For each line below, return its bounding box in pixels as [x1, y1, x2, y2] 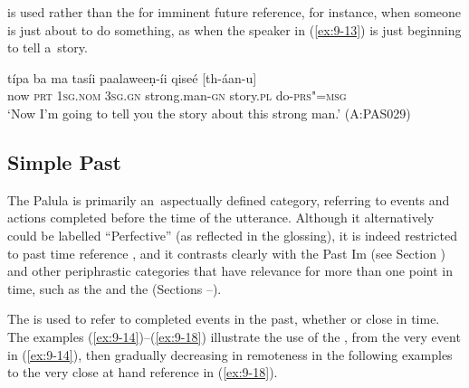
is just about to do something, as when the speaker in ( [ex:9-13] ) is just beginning [7, 20, 462, 39]
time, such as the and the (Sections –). [7, 279, 222, 298]
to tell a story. [7, 38, 88, 57]
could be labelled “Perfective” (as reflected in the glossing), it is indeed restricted [7, 225, 457, 244]
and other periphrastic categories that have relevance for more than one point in [7, 261, 453, 280]
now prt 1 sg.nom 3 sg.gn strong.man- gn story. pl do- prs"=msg [7, 86, 347, 105]
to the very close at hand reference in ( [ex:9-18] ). [7, 363, 278, 382]
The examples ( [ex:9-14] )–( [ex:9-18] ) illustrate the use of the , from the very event [7, 326, 461, 345]
